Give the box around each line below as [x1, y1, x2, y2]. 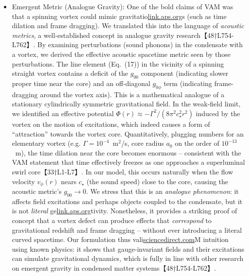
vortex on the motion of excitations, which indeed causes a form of [12, 119, 210, 129]
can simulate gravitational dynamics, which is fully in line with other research [12, 253, 244, 263]
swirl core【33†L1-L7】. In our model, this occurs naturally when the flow [12, 166, 233, 176]
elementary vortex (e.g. [12, 138, 81, 148]
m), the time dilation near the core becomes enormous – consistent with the [15, 147, 241, 157]
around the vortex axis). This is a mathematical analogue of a [40, 89, 224, 99]
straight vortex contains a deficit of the [12, 68, 128, 78]
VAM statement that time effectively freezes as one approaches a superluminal [12, 157, 245, 167]
